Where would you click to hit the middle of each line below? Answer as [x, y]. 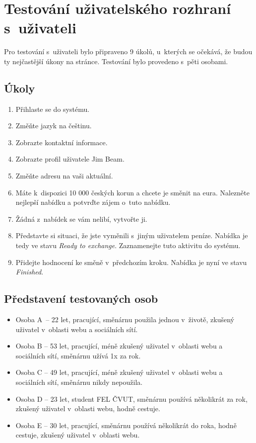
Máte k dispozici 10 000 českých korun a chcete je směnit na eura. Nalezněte [132, 192]
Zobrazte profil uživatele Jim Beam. [70, 159]
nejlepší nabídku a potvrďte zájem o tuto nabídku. [93, 202]
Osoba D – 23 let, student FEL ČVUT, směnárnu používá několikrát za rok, [131, 399]
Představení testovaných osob [81, 299]
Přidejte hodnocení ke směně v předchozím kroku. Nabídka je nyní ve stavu [131, 262]
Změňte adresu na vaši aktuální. [64, 176]
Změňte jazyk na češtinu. [54, 126]
